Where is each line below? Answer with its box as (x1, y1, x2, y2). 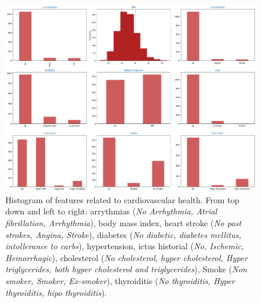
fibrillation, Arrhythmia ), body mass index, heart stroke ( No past (5, 217, 241, 229)
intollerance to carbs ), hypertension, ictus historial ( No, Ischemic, (5, 240, 244, 252)
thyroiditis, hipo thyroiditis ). (5, 286, 107, 298)
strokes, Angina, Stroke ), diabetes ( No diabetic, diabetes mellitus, (5, 228, 241, 240)
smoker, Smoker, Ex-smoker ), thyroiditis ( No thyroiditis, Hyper (5, 274, 235, 286)
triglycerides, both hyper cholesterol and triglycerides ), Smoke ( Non (5, 263, 247, 275)
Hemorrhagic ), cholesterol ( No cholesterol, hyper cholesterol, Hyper (5, 251, 248, 263)
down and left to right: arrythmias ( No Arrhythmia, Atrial (5, 205, 217, 217)
